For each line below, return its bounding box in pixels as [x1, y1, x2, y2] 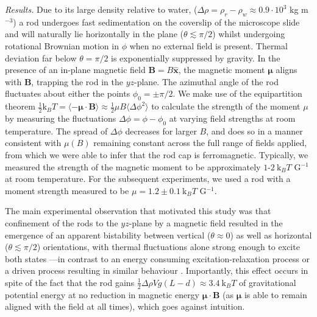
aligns [276, 63, 297, 76]
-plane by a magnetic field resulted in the [129, 216, 283, 229]
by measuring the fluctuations [5, 111, 116, 124]
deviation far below [5, 51, 77, 64]
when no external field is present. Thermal [129, 39, 288, 52]
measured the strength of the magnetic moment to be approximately [5, 160, 261, 173]
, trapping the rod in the [31, 75, 123, 88]
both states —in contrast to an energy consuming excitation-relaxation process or [5, 252, 310, 265]
